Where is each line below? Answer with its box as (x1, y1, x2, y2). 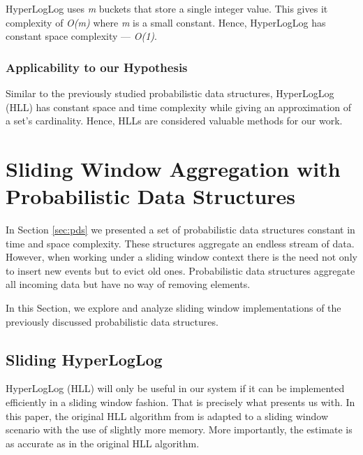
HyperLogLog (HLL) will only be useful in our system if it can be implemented (6, 381, 345, 396)
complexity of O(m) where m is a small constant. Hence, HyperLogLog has (6, 15, 326, 29)
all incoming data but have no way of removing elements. (6, 277, 251, 291)
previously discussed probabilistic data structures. (6, 314, 218, 328)
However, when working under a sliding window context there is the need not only (6, 250, 357, 264)
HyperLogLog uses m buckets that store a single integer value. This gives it (6, 1, 328, 15)
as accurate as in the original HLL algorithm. (6, 435, 200, 450)
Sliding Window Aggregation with (6, 154, 341, 182)
